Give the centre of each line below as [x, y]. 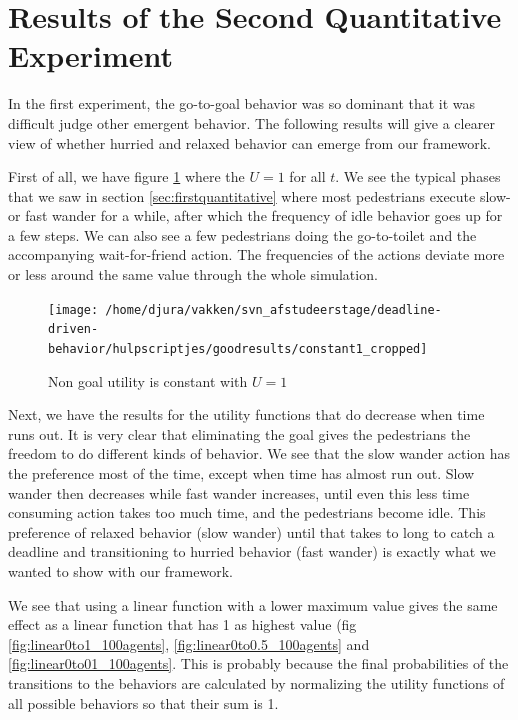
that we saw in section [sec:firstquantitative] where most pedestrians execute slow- [259, 195]
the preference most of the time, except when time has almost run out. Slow [241, 473]
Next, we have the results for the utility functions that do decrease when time [246, 414]
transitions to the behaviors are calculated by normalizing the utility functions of [256, 682]
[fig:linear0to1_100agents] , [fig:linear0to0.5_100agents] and [189, 643]
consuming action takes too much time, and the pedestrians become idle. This [247, 512]
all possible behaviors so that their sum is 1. [143, 702]
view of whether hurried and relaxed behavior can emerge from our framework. [250, 142]
